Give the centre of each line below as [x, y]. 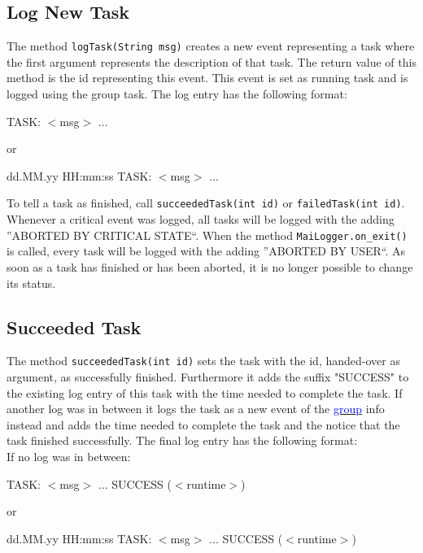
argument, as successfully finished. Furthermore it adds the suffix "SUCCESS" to [208, 376]
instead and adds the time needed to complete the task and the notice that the [203, 424]
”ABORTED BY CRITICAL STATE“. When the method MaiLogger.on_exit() [207, 235]
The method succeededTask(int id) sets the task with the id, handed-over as [203, 361]
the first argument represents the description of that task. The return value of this [211, 61]
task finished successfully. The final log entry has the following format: [182, 440]
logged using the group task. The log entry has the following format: [177, 94]
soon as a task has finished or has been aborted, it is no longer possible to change [210, 266]
